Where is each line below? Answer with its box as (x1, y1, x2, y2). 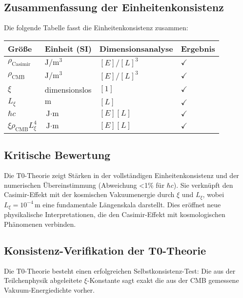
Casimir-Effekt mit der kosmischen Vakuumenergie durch (4, 189, 175, 199)
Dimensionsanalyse (99, 42, 173, 54)
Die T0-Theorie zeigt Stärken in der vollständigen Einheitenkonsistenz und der (4, 170, 239, 180)
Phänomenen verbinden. (4, 219, 76, 229)
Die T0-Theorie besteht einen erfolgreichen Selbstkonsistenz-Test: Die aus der (4, 265, 236, 276)
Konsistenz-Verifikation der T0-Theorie (4, 242, 206, 258)
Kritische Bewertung (4, 147, 111, 162)
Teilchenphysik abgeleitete (4, 275, 82, 285)
